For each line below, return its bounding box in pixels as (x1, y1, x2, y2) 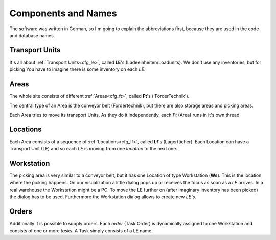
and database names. (9, 32, 55, 38)
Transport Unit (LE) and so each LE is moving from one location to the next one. (9, 146, 178, 152)
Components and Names (9, 8, 117, 19)
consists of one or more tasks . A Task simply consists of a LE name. (9, 227, 153, 234)
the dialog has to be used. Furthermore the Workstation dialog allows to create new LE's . (9, 194, 197, 200)
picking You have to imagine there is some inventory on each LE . (9, 66, 146, 72)
